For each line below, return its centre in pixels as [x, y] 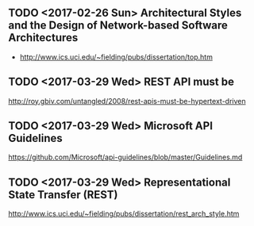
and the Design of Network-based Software [118, 26]
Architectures [43, 38]
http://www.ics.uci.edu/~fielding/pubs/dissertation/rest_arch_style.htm [124, 214]
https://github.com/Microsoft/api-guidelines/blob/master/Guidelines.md [125, 157]
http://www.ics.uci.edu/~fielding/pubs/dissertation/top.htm [116, 57]
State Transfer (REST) [63, 195]
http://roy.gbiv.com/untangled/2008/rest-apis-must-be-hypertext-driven [127, 101]
